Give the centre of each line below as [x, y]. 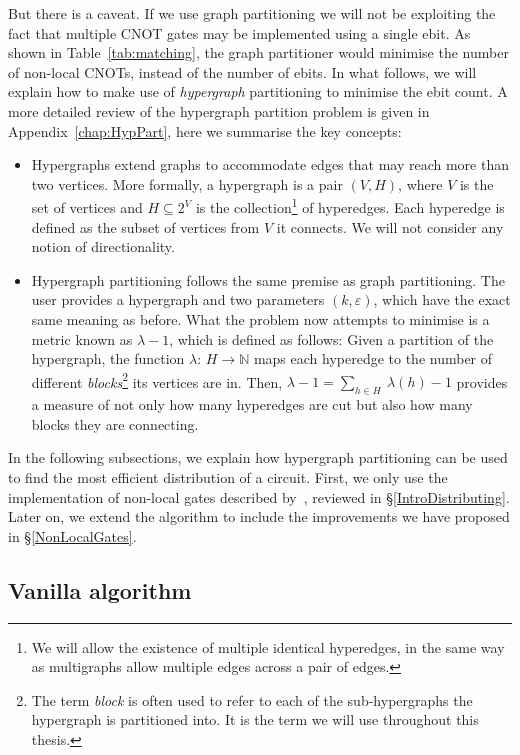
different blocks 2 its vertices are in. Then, [157, 380]
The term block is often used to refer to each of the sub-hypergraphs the [252, 699]
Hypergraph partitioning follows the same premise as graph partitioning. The [268, 279]
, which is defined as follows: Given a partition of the [331, 338]
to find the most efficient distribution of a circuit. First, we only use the [228, 476]
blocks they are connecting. [115, 423]
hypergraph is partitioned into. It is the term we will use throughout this [255, 719]
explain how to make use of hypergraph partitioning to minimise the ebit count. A [258, 91]
